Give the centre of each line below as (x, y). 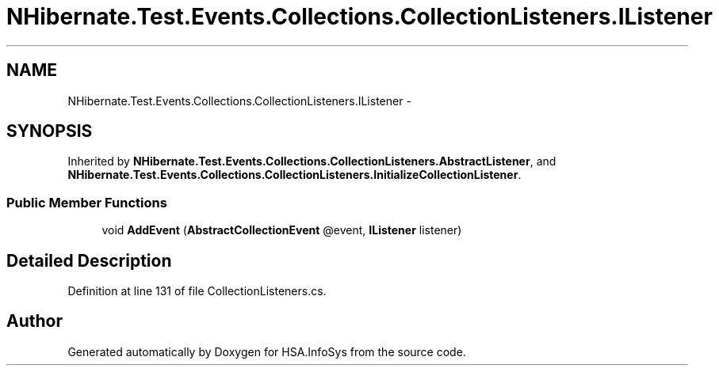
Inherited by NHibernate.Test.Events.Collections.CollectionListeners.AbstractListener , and (312, 161)
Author (34, 321)
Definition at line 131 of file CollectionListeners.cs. (197, 291)
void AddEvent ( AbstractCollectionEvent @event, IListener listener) (282, 230)
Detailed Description (89, 260)
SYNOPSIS (50, 131)
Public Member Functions (87, 202)
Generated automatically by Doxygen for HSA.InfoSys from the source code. (267, 351)
